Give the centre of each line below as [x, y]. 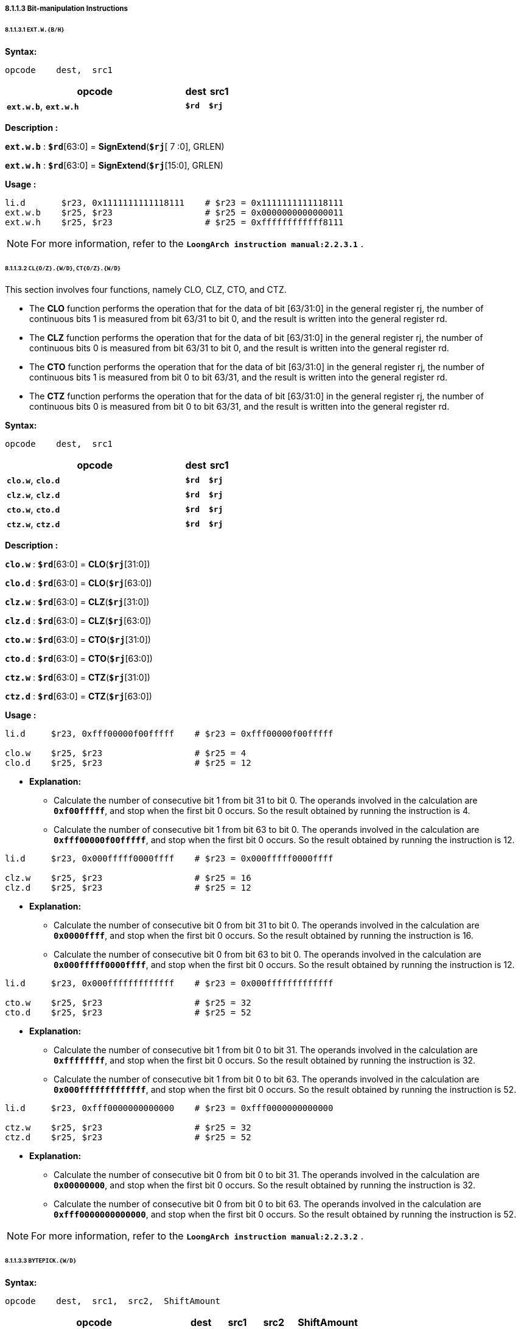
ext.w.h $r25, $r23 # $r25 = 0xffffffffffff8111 [174, 222]
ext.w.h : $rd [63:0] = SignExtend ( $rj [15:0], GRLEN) [114, 165]
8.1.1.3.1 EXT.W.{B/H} [35, 29]
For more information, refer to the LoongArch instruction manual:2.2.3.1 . [198, 243]
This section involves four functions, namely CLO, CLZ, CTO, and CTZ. [146, 290]
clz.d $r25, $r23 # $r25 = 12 [128, 888]
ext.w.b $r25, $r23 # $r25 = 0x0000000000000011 [174, 212]
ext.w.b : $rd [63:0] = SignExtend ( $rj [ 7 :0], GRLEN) [115, 146]
